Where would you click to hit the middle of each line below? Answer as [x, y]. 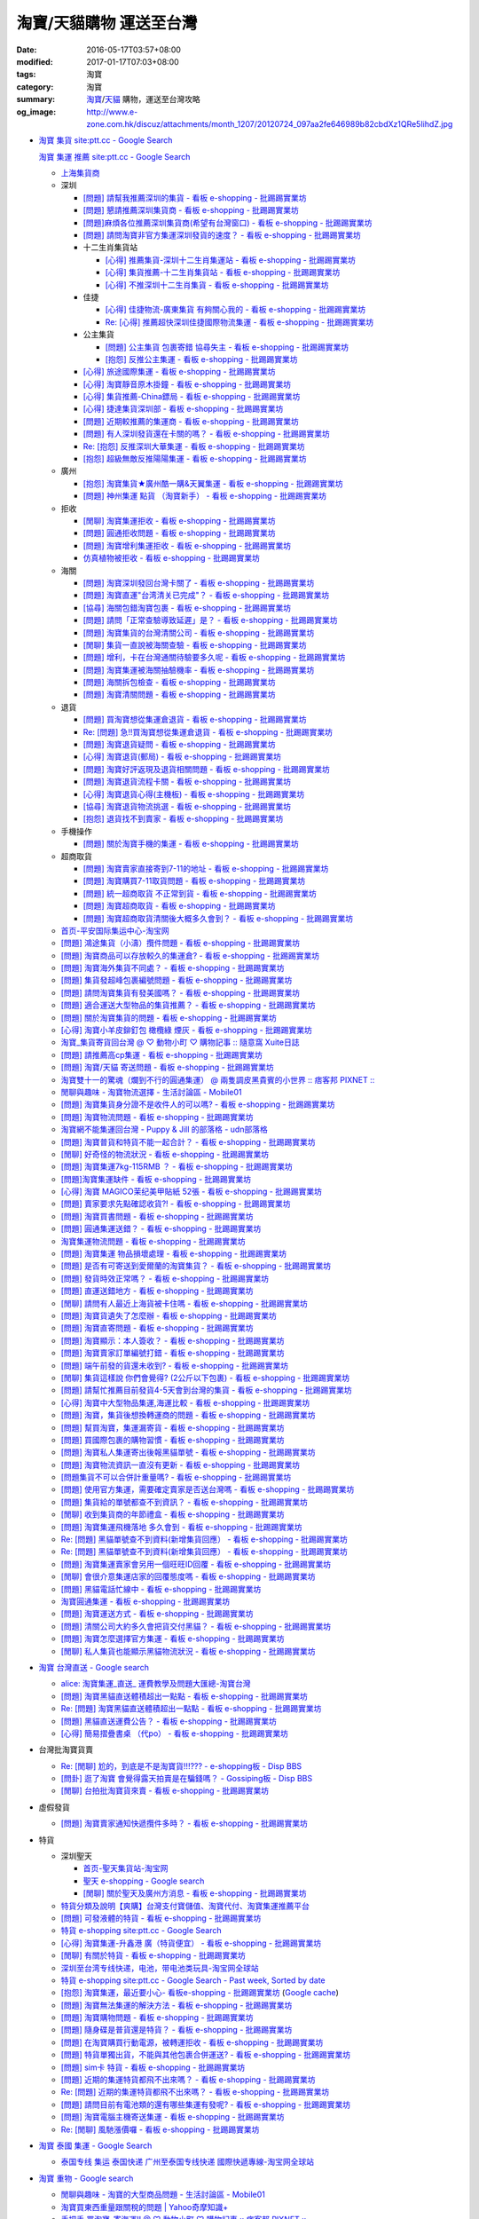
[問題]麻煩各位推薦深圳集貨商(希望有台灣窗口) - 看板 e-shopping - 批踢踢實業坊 [228, 223]
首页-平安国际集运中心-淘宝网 [115, 930]
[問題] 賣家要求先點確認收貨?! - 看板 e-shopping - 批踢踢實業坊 [176, 1204]
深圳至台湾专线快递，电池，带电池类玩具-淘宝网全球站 [160, 1968]
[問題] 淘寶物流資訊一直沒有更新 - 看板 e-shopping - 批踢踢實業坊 [181, 1465]
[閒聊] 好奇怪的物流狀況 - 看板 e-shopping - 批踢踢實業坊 [165, 1154]
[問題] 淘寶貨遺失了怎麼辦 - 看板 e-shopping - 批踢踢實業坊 [169, 1315]
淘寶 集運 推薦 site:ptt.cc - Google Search [114, 156]
